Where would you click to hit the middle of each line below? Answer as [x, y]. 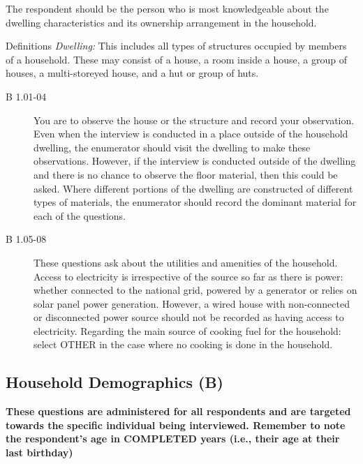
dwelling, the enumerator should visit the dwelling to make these [172, 147]
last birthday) [39, 452]
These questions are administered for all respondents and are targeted [178, 411]
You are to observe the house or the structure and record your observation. [194, 120]
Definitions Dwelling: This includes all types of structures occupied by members [176, 46]
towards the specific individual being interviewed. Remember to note [176, 425]
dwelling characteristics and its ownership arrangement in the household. [161, 22]
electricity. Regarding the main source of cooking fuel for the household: [187, 330]
